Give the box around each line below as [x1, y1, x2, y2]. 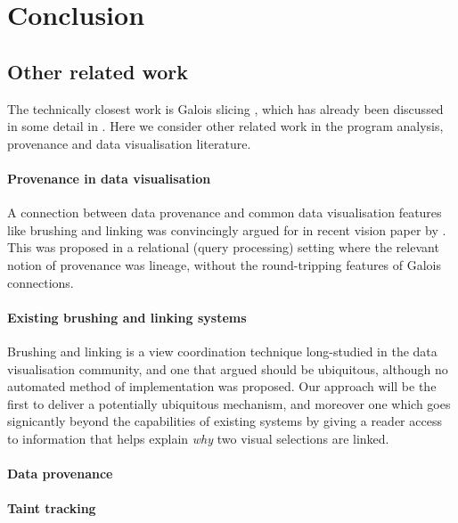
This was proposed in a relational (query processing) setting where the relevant [7, 238, 439, 257]
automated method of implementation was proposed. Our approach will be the [7, 377, 437, 396]
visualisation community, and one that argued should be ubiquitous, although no [7, 359, 448, 378]
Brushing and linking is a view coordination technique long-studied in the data [7, 341, 438, 360]
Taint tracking [7, 499, 96, 518]
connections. [7, 273, 74, 291]
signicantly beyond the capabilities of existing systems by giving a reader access [7, 412, 442, 430]
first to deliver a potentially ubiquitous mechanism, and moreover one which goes [7, 394, 451, 413]
